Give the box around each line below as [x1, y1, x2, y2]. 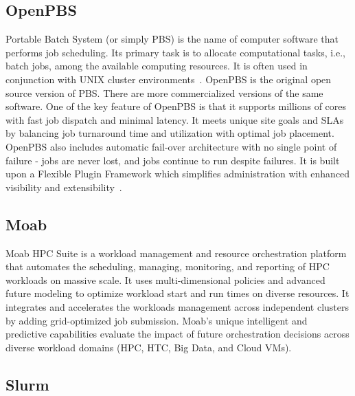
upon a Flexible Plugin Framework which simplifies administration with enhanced [5, 166, 350, 181]
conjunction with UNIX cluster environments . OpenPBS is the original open [5, 71, 332, 86]
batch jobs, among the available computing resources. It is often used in [5, 58, 308, 73]
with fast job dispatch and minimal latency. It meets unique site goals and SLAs [5, 112, 344, 126]
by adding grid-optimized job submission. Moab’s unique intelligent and [5, 313, 308, 327]
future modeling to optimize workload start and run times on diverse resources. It [5, 286, 350, 300]
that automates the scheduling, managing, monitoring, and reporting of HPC [5, 259, 330, 274]
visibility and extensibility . [5, 179, 122, 194]
